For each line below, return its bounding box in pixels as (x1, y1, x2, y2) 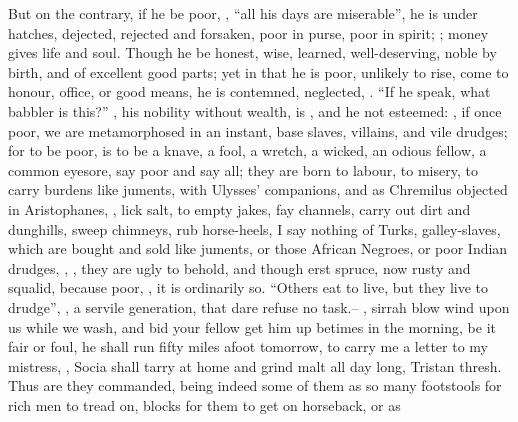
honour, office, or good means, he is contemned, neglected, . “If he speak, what (8, 81, 491, 102)
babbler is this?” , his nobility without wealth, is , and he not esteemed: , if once (8, 100, 502, 121)
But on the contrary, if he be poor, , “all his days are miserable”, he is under (8, 3, 478, 23)
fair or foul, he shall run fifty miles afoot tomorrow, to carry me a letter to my (8, 336, 488, 357)
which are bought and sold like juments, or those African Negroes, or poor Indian (8, 238, 508, 259)
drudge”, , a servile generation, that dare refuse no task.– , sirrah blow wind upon (8, 296, 510, 317)
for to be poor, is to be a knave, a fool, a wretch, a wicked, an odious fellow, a (8, 140, 487, 161)
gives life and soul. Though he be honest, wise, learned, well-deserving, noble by (8, 42, 497, 63)
